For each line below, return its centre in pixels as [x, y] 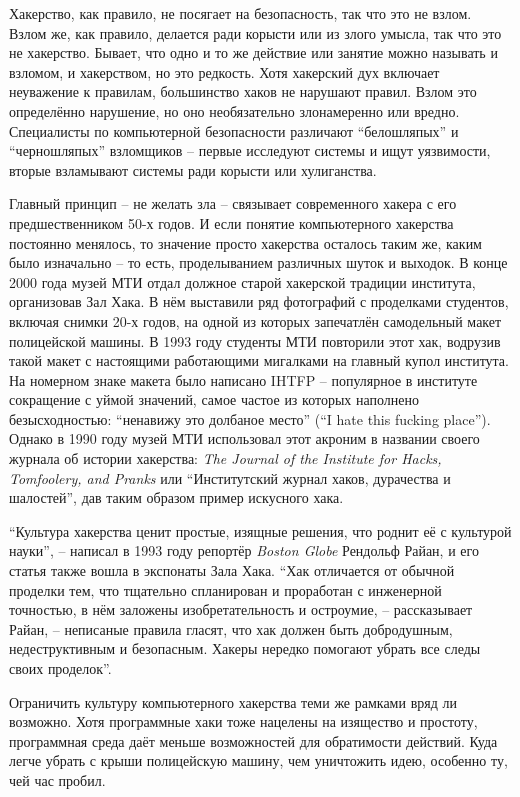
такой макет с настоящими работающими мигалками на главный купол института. [259, 360]
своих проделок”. [60, 668]
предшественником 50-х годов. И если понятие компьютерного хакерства [231, 222]
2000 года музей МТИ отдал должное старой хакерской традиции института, [242, 281]
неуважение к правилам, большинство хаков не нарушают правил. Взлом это [243, 91]
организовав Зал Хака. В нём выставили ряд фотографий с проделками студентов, [259, 301]
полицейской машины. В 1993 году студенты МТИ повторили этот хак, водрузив [255, 340]
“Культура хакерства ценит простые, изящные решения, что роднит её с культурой [260, 530]
